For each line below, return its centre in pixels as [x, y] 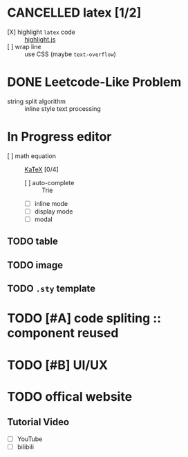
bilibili [26, 447]
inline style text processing [63, 108]
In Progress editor [59, 137]
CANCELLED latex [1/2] [74, 13]
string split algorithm [36, 101]
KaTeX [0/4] [41, 169]
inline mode [51, 203]
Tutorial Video [38, 422]
